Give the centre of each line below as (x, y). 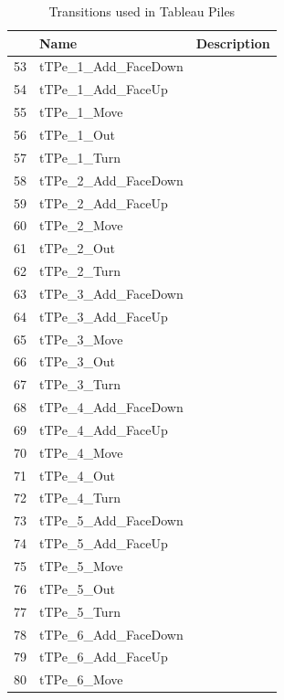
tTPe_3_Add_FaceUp (104, 316)
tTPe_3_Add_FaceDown (111, 293)
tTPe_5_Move (81, 566)
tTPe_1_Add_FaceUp (104, 89)
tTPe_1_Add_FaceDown (111, 66)
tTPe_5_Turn (80, 611)
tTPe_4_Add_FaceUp (104, 429)
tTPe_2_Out (78, 248)
